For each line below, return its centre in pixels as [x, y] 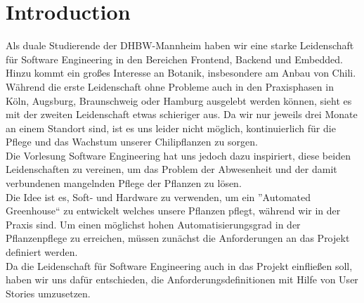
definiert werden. [42, 252]
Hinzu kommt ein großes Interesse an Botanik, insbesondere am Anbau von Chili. [181, 73]
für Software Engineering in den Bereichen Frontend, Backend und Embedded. [174, 59]
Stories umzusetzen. [48, 293]
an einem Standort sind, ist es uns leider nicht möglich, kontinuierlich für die [171, 128]
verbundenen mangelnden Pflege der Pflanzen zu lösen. [124, 183]
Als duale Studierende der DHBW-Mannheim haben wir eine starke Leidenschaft [180, 45]
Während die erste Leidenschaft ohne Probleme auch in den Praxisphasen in [170, 86]
